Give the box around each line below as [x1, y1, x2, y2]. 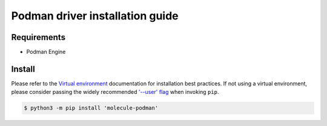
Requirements [11, 32, 66, 42]
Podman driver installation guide [11, 9, 179, 22]
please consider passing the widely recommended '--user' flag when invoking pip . [11, 88, 219, 96]
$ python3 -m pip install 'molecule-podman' [24, 105, 159, 111]
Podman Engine [26, 48, 66, 56]
